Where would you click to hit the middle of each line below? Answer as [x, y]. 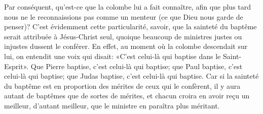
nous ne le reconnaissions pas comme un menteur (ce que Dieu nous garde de [124, 16]
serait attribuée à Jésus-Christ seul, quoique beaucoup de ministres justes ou [123, 36]
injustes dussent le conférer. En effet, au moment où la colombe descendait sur [126, 46]
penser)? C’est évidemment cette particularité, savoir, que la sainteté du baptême [130, 26]
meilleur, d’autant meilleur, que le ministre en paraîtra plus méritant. [112, 105]
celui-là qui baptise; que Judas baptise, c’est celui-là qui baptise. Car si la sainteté [131, 76]
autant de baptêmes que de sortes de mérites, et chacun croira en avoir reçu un [127, 96]
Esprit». [16, 66]
